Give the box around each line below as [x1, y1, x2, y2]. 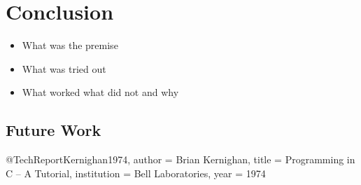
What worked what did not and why [22, 85, 179, 100]
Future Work [6, 119, 101, 141]
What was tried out [22, 61, 106, 76]
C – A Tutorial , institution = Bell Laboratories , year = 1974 [6, 165, 266, 180]
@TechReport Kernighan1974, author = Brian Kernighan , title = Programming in [6, 152, 355, 167]
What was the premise [22, 38, 118, 53]
